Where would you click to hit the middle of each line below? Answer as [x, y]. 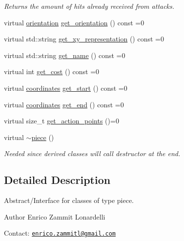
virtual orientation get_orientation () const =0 [74, 22]
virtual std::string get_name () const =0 [65, 55]
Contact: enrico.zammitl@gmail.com [60, 233]
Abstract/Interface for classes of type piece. [69, 200]
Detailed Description [57, 180]
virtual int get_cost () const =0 [52, 71]
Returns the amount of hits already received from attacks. [89, 6]
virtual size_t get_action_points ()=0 [61, 121]
